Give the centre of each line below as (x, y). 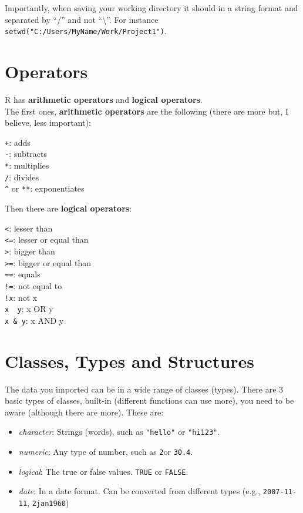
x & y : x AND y (34, 320)
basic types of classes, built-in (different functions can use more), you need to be (149, 400)
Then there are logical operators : (68, 208)
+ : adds (18, 142)
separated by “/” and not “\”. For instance (82, 19)
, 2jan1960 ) (48, 503)
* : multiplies (27, 165)
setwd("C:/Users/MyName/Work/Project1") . (86, 31)
